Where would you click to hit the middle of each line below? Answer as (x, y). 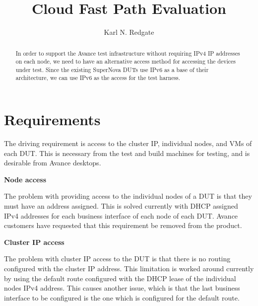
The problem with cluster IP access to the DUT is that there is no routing (117, 259)
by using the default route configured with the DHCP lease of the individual (120, 278)
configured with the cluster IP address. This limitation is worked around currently (129, 268)
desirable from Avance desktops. (53, 163)
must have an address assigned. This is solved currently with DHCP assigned (121, 206)
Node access (25, 179)
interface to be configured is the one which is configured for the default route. (122, 297)
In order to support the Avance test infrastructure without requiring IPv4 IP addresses (128, 53)
